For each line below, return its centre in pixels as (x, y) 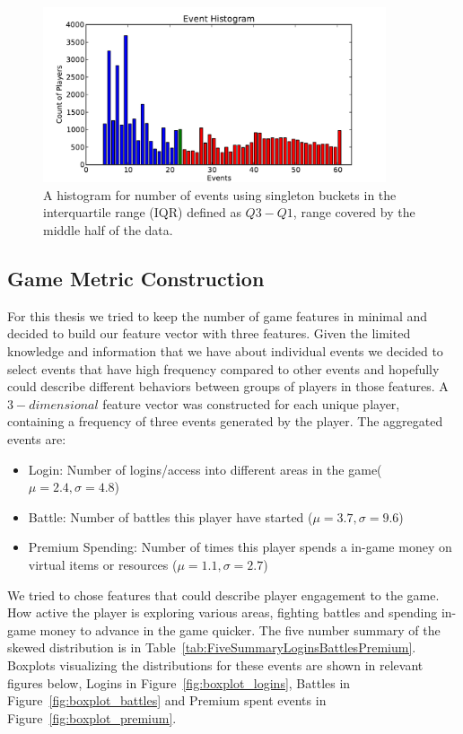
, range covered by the (354, 212)
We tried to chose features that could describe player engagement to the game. (223, 594)
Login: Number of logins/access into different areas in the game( (205, 469)
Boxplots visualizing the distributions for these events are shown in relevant (215, 664)
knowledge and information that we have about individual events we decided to (225, 351)
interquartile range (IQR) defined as (142, 212)
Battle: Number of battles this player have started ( (170, 516)
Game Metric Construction (136, 279)
